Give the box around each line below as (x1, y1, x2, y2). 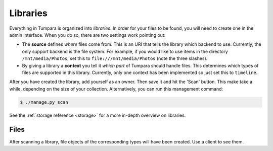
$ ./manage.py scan (20, 99, 68, 105)
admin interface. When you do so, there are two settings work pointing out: (9, 32, 166, 38)
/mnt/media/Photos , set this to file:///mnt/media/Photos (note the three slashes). (22, 55, 208, 61)
